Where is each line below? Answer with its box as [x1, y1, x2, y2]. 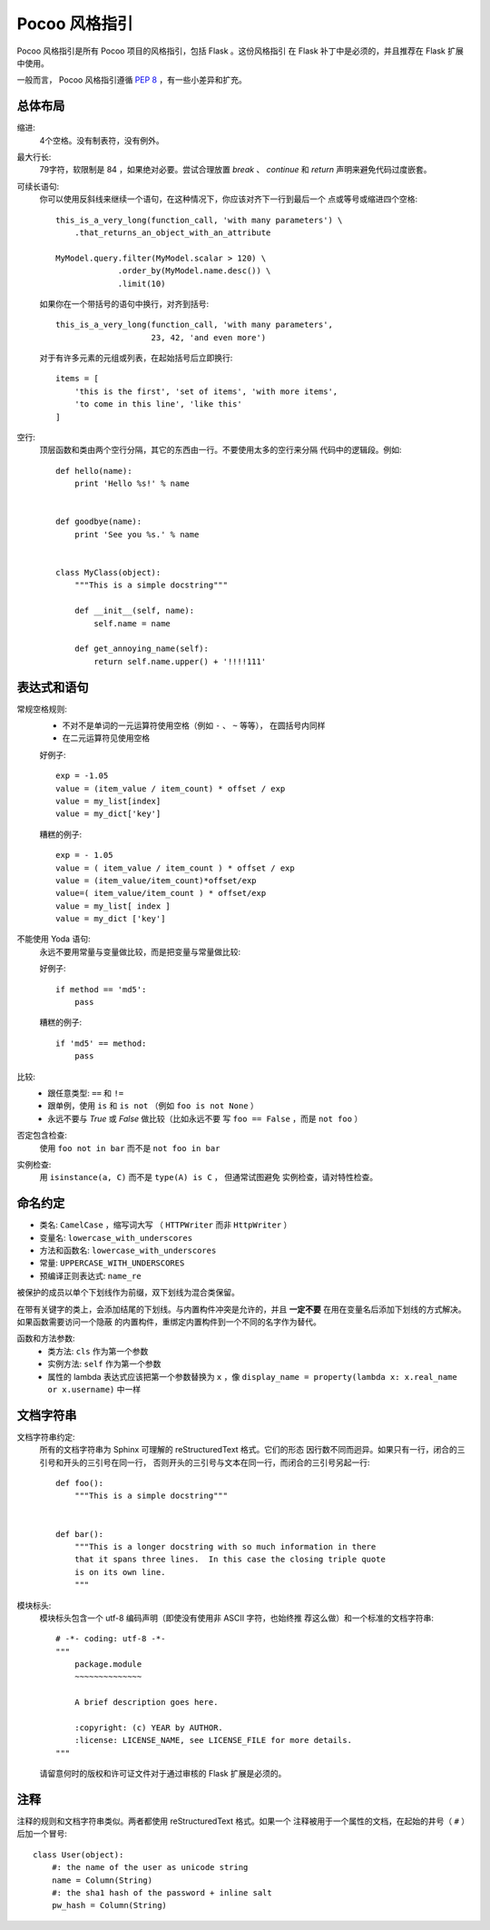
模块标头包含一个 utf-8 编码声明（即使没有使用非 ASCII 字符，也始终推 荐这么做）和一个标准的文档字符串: [39, 1612, 435, 1623]
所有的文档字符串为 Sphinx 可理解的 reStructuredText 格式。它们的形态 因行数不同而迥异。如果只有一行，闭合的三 [39, 1444, 466, 1455]
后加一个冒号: [16, 1828, 68, 1839]
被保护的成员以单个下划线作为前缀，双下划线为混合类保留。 [16, 1287, 240, 1298]
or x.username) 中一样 [47, 1383, 141, 1394]
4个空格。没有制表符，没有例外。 [39, 134, 165, 145]
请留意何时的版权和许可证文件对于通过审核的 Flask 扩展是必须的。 [39, 1768, 287, 1779]
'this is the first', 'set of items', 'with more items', [73, 386, 338, 397]
